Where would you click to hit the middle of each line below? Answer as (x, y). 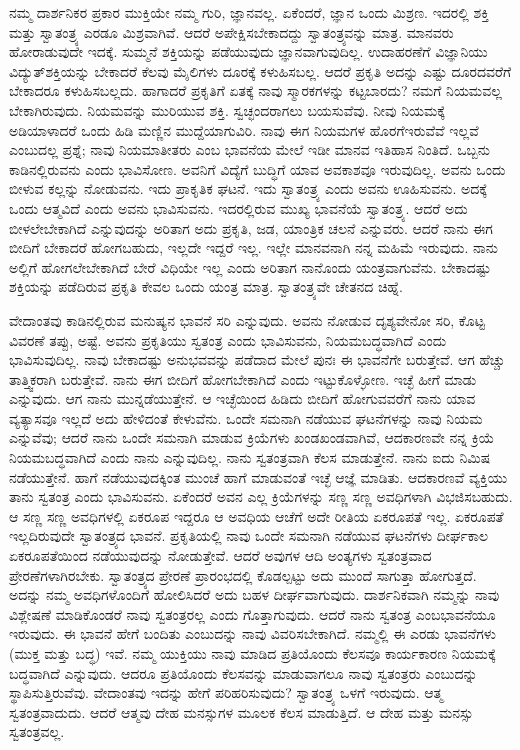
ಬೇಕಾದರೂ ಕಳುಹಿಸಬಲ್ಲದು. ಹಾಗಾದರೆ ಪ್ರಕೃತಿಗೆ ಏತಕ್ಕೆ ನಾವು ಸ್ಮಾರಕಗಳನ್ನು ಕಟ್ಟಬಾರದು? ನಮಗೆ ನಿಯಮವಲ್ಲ (255, 90)
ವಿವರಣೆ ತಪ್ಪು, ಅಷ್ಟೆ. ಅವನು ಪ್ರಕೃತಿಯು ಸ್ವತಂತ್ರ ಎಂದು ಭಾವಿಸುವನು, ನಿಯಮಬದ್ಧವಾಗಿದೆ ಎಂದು (228, 339)
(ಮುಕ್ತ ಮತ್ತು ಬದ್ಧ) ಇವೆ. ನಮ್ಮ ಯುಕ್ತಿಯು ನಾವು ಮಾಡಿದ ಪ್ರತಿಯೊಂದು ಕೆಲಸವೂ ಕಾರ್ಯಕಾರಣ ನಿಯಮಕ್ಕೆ (252, 653)
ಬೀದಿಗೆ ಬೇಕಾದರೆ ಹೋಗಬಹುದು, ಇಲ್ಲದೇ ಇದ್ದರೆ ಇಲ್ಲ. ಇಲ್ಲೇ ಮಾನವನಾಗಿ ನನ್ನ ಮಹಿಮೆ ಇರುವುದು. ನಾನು (253, 247)
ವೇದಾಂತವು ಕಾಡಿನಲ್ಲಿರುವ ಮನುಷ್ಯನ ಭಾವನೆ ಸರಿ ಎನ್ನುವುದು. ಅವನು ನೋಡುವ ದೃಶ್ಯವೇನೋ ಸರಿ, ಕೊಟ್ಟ (247, 319)
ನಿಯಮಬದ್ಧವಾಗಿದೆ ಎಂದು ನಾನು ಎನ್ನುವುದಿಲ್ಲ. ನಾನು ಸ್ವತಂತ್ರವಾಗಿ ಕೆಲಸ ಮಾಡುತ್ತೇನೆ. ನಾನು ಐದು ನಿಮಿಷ (250, 457)
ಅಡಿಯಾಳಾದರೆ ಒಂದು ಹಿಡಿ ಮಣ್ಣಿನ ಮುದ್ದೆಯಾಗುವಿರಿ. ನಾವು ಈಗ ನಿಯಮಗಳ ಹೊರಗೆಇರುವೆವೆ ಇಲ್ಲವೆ (244, 129)
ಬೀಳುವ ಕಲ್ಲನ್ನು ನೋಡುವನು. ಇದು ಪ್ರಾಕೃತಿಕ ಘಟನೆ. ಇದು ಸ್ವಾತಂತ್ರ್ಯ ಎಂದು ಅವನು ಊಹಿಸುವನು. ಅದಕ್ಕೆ (248, 188)
